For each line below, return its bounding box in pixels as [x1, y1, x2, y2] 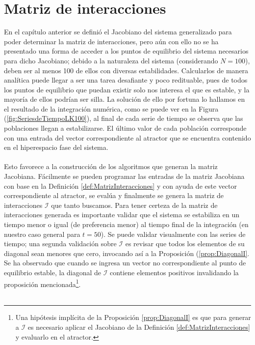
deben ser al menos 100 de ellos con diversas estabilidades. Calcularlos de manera [4, 65, 249, 75]
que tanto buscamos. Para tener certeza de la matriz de [51, 200, 218, 210]
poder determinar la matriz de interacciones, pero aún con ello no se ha [4, 36, 219, 46]
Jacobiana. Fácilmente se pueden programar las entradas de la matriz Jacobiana [4, 171, 245, 181]
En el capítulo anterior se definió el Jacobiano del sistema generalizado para [4, 27, 232, 37]
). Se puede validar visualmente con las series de [101, 229, 246, 239]
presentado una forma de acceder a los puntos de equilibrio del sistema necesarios [4, 46, 249, 56]
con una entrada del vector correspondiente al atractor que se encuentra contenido [4, 132, 251, 143]
